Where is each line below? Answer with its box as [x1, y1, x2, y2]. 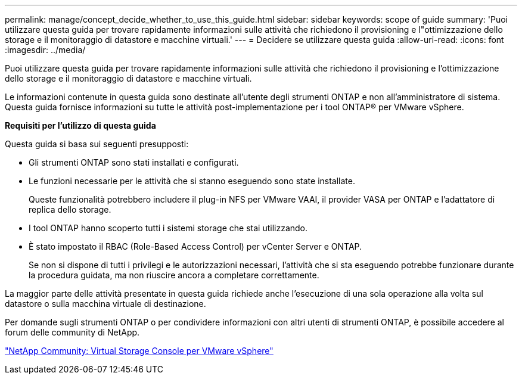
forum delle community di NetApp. [5, 327, 140, 337]
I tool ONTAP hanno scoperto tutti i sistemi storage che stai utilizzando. [29, 223, 308, 233]
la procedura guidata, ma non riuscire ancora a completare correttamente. [29, 270, 319, 280]
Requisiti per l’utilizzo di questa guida [5, 120, 156, 131]
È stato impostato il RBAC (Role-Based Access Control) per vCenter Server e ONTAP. [29, 241, 362, 251]
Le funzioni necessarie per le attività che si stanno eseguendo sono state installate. [29, 176, 356, 186]
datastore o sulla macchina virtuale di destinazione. [5, 299, 206, 309]
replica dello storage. [29, 204, 111, 215]
